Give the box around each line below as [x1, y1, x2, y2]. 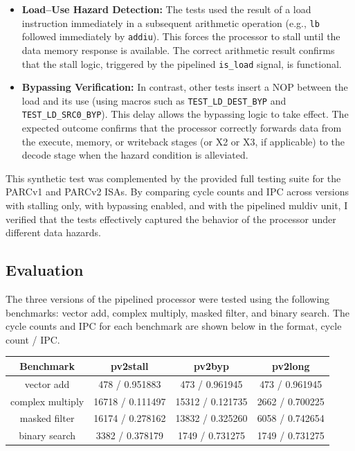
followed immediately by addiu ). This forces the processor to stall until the [21, 29, 340, 44]
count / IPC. [6, 332, 60, 346]
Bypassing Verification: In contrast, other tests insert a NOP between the [21, 80, 348, 94]
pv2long [271, 358, 310, 373]
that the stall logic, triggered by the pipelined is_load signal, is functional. [21, 56, 342, 71]
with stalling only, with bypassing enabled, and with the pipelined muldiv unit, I [6, 198, 348, 213]
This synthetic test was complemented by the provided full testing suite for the [6, 170, 341, 185]
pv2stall [111, 358, 149, 373]
